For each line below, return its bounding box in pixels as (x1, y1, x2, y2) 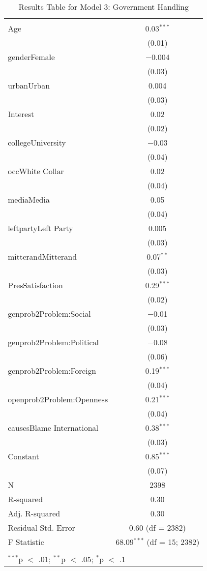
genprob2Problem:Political (8, 336, 99, 348)
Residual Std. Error (8, 522, 75, 533)
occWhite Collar (8, 165, 64, 177)
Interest (8, 108, 34, 120)
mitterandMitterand (8, 251, 77, 262)
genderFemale (8, 51, 55, 62)
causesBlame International (8, 422, 98, 433)
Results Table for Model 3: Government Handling (18, 1, 189, 12)
